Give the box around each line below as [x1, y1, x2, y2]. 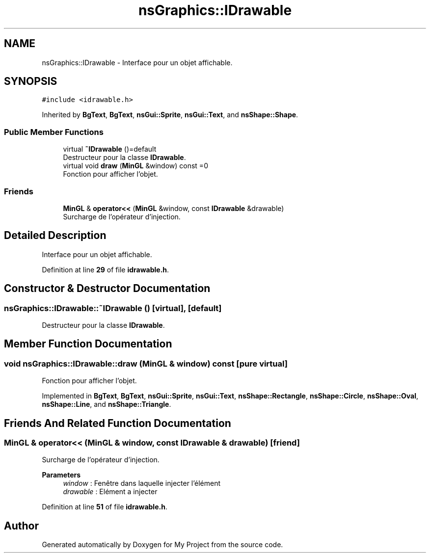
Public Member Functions [4, 127, 104, 137]
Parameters [42, 471, 81, 479]
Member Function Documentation [4, 338, 172, 350]
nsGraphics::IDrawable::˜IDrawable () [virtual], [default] [4, 303, 222, 313]
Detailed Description [4, 229, 107, 242]
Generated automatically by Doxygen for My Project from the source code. [42, 540, 283, 549]
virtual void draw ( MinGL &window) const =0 [63, 161, 208, 170]
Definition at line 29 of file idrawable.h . [42, 265, 169, 274]
